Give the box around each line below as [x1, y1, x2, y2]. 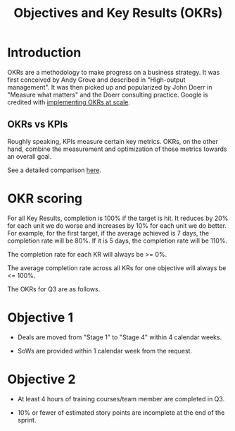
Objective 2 [7, 371, 76, 387]
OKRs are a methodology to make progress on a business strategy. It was [7, 68, 220, 76]
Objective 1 [7, 309, 74, 325]
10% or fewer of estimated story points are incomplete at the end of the [17, 408, 225, 417]
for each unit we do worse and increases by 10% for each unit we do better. [7, 221, 227, 230]
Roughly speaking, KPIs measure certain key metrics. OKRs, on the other [7, 137, 219, 145]
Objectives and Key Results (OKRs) [13, 5, 223, 21]
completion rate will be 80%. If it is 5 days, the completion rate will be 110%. [7, 236, 227, 245]
